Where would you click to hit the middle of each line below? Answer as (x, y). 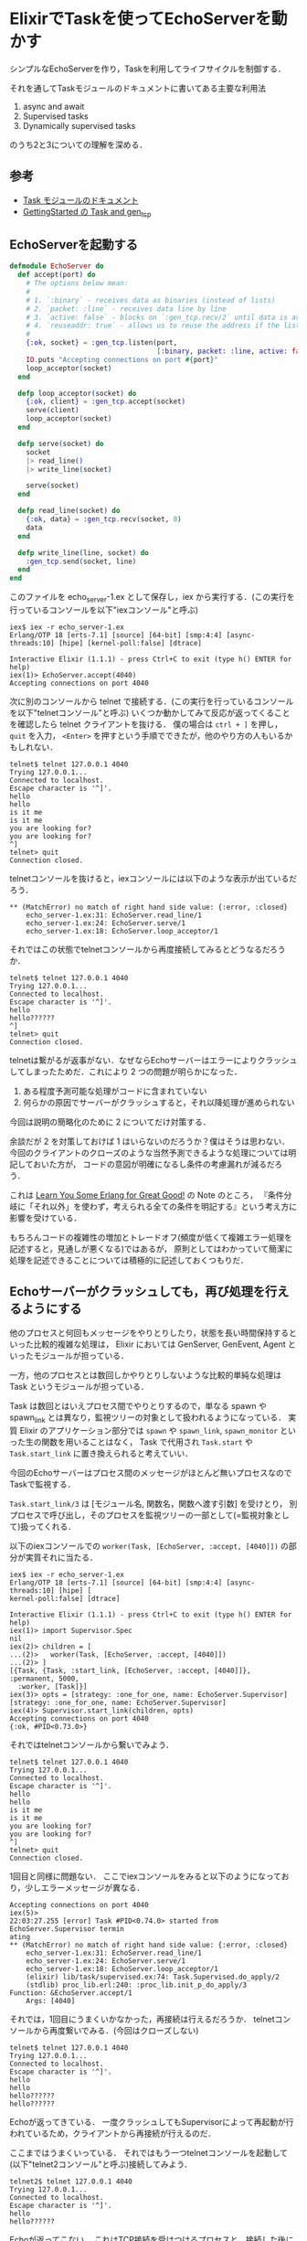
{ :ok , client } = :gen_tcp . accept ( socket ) (106, 402)
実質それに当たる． (61, 1557)
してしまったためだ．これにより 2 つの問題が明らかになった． (126, 1072)
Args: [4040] (51, 2001)
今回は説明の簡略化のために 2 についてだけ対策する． (110, 1122)
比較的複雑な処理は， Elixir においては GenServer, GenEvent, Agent (159, 1344)
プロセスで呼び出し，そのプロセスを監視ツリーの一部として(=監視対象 (142, 1515)
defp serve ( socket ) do (61, 443)
